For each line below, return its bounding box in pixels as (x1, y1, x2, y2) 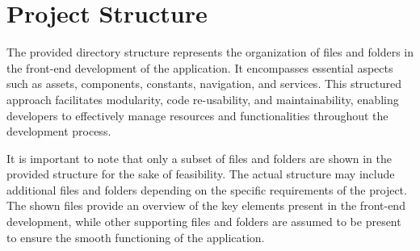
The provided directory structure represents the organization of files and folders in (6, 44, 414, 61)
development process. (6, 123, 111, 140)
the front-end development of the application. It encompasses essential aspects (6, 59, 393, 76)
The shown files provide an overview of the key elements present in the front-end (6, 197, 405, 214)
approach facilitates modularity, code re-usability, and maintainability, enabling (6, 90, 399, 107)
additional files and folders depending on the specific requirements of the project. (6, 181, 407, 198)
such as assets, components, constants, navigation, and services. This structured (6, 75, 402, 92)
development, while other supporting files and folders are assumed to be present (6, 213, 401, 230)
